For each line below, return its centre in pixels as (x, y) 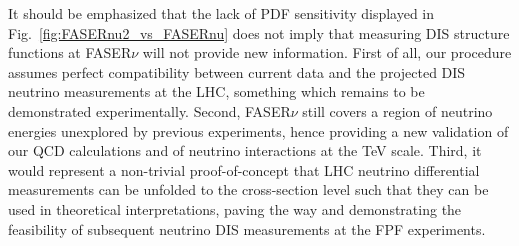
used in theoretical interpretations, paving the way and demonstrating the (235, 208)
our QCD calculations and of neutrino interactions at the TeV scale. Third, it (245, 150)
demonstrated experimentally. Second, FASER (149, 110)
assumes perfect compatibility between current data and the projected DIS (237, 71)
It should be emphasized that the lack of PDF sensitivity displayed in (221, 13)
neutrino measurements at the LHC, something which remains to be (216, 91)
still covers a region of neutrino (397, 110)
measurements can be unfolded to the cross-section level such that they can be (248, 189)
